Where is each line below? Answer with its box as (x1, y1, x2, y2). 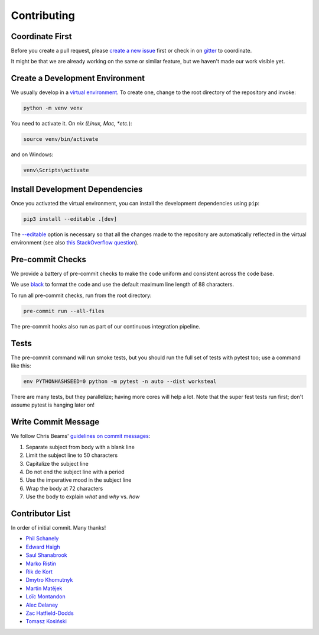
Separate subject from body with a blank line (25, 443, 135, 450)
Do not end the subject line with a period (25, 468, 125, 475)
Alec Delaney (25, 601, 58, 608)
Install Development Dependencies (11, 184, 143, 194)
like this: (11, 362, 31, 369)
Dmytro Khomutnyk (25, 576, 73, 584)
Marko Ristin (25, 560, 56, 567)
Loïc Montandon (25, 593, 66, 600)
